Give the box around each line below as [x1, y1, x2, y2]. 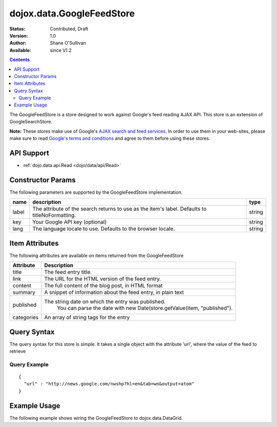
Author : [9, 40, 27, 46]
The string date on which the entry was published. [44, 298, 166, 305]
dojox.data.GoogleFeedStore [9, 8, 135, 19]
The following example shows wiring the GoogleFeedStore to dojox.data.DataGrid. [9, 415, 183, 421]
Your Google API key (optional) [32, 218, 107, 226]
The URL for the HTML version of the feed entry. [44, 275, 161, 283]
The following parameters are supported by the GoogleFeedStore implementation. [9, 189, 183, 195]
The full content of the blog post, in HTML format [44, 282, 163, 289]
